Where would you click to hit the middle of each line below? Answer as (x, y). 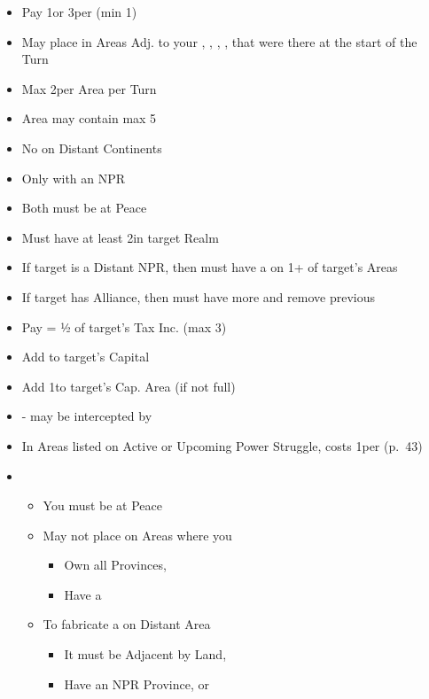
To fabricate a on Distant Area (127, 624)
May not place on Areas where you (137, 535)
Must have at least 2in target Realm (120, 237)
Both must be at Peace (84, 208)
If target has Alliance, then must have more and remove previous (198, 296)
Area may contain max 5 (89, 118)
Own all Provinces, (115, 565)
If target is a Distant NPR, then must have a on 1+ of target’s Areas (210, 267)
